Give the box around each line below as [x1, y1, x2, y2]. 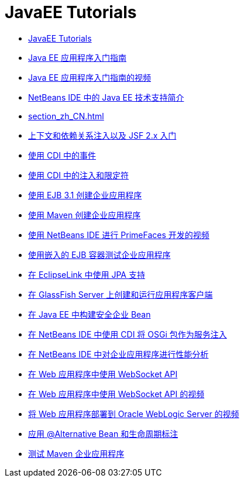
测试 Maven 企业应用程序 [28, 448, 125, 459]
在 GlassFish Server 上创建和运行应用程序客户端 [28, 289, 213, 299]
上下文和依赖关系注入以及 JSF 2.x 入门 [28, 130, 177, 140]
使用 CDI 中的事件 [28, 150, 96, 160]
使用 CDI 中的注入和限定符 [28, 170, 129, 180]
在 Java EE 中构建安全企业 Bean [28, 309, 151, 319]
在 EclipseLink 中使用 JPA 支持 [28, 269, 145, 280]
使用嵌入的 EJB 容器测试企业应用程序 [28, 249, 171, 260]
